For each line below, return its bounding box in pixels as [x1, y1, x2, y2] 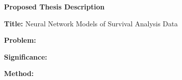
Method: [4, 68, 34, 79]
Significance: [4, 51, 47, 62]
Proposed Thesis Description [4, 1, 105, 11]
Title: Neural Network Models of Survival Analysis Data [4, 18, 178, 28]
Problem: [4, 35, 36, 45]
